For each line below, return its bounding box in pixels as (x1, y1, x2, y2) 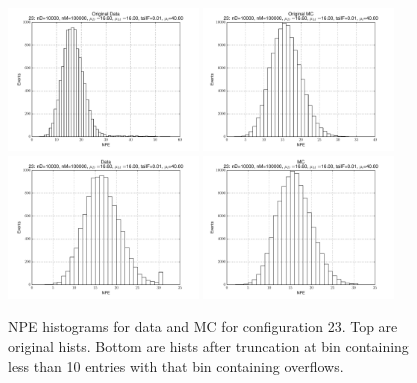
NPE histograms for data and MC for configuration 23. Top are (8, 316, 398, 337)
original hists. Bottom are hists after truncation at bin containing (8, 335, 409, 356)
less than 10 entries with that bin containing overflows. (8, 355, 344, 376)
